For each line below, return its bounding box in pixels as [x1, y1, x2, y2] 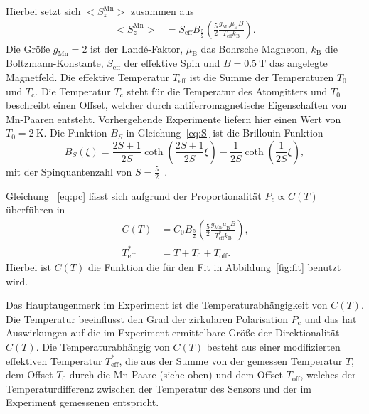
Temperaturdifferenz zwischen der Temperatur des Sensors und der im [6, 381, 311, 396]
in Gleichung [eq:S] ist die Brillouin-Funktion [126, 125, 323, 140]
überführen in [6, 202, 65, 217]
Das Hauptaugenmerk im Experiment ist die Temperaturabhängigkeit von [6, 297, 328, 312]
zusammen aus [131, 4, 194, 18]
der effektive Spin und [124, 55, 220, 70]
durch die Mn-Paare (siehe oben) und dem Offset [69, 367, 284, 382]
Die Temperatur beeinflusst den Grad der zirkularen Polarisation [6, 311, 288, 326]
